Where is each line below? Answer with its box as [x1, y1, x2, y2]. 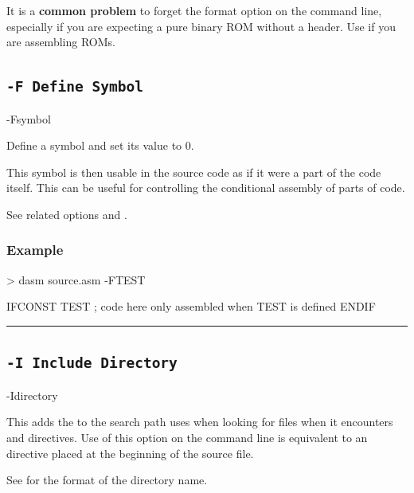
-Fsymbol [6, 110, 51, 127]
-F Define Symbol [6, 78, 143, 96]
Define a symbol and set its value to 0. [6, 137, 194, 154]
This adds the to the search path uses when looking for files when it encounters [6, 413, 393, 430]
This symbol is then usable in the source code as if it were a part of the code [6, 163, 381, 180]
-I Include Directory [6, 354, 178, 372]
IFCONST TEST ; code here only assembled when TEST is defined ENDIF [6, 298, 376, 315]
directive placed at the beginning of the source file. [6, 444, 254, 461]
